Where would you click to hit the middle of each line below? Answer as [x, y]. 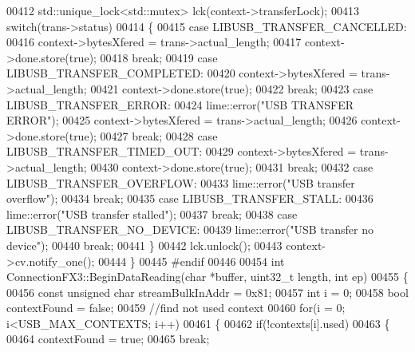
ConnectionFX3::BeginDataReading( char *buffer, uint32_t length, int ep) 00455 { [207, 277]
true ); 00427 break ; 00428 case [143, 135]
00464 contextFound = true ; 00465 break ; [108, 339]
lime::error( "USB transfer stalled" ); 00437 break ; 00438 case [152, 214]
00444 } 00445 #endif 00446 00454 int [192, 261]
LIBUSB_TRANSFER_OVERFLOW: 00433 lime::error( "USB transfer [181, 182]
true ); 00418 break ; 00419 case [143, 57]
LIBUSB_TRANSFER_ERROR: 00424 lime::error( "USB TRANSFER [180, 104]
